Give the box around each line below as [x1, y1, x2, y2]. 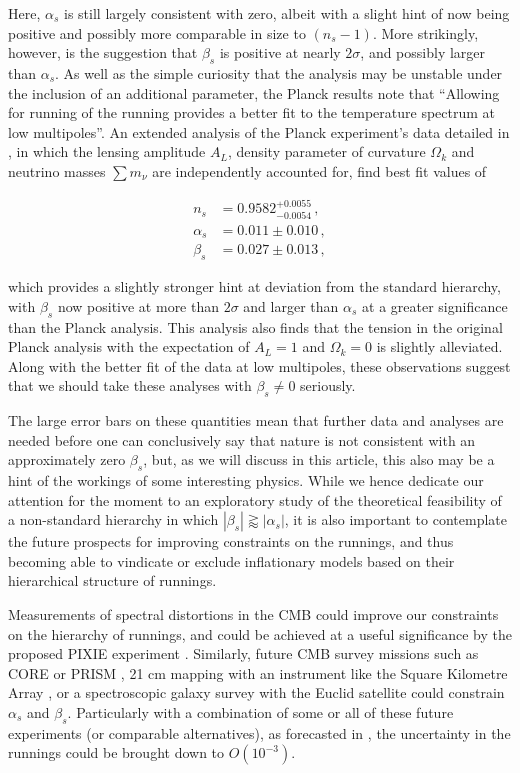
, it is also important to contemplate [284, 509, 508, 530]
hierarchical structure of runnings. [8, 570, 217, 591]
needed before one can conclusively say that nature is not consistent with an [8, 429, 476, 450]
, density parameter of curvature [227, 141, 426, 162]
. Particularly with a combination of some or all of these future [67, 702, 454, 723]
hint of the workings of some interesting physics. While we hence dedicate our [8, 470, 484, 491]
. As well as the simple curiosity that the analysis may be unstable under [55, 62, 503, 83]
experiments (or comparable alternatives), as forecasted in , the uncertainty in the [8, 722, 511, 743]
